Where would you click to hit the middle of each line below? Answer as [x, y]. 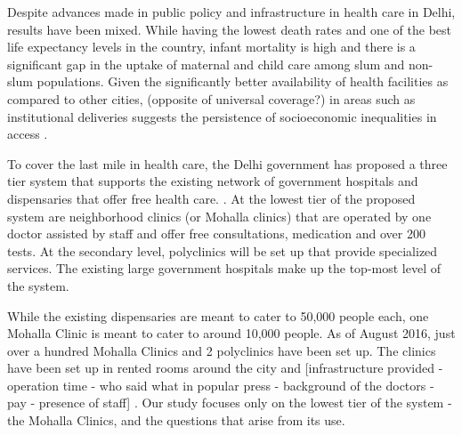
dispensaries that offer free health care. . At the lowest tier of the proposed [211, 198]
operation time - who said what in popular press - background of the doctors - [221, 385]
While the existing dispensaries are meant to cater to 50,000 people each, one [218, 315]
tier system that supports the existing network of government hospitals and [213, 181]
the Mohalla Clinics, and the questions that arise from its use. [176, 420]
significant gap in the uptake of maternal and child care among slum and [206, 64]
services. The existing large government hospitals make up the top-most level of [224, 268]
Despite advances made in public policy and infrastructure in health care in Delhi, [231, 12]
